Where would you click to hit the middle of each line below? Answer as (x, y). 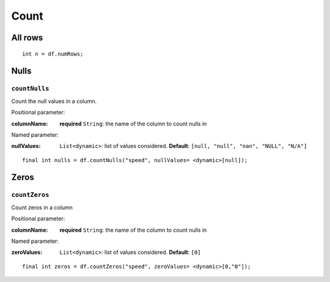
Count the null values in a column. (54, 101)
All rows (27, 38)
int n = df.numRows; (53, 54)
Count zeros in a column (42, 207)
